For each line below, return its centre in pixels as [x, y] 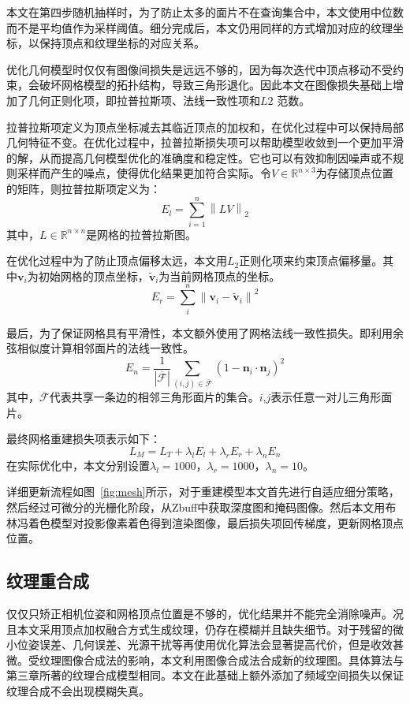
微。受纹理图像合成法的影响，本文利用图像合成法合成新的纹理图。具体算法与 [205, 659]
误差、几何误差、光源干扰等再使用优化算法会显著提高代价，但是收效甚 [221, 644]
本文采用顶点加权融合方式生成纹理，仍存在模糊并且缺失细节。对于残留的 [205, 629]
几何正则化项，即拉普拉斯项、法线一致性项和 [144, 100]
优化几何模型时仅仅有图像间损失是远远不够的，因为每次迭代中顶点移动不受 [199, 69]
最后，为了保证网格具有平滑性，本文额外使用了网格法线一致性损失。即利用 [199, 332]
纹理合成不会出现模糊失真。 [78, 690]
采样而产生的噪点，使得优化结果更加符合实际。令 [144, 173]
